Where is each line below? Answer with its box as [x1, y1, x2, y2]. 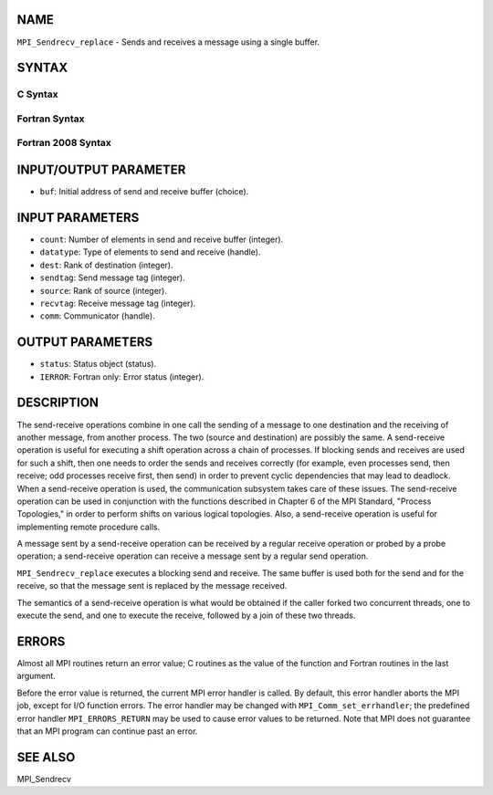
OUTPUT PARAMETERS [16, 334, 153, 350]
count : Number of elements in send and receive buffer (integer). [39, 234, 284, 246]
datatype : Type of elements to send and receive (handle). [39, 246, 261, 257]
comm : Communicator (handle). [39, 310, 155, 321]
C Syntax [16, 88, 58, 100]
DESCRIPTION [16, 395, 100, 411]
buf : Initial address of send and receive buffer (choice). [39, 186, 249, 197]
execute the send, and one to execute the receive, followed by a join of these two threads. [16, 610, 356, 621]
